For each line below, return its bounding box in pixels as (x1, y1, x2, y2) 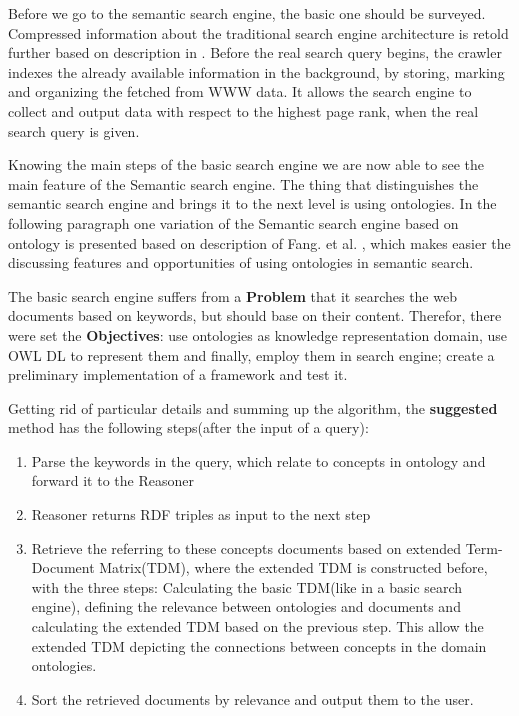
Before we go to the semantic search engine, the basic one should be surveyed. (8, 3, 486, 23)
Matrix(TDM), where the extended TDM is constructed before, (99, 557, 488, 578)
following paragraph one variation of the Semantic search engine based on (8, 212, 459, 233)
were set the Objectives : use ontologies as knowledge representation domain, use (8, 324, 508, 345)
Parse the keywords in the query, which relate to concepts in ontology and (31, 450, 486, 471)
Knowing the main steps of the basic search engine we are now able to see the (8, 154, 484, 175)
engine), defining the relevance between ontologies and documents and (31, 596, 461, 617)
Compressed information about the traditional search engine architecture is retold (8, 22, 509, 43)
